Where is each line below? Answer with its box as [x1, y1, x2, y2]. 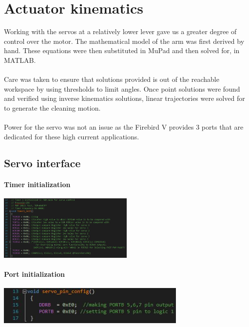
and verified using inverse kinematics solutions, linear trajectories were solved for [4, 93, 245, 103]
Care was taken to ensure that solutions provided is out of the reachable [4, 74, 219, 84]
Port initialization [4, 269, 65, 279]
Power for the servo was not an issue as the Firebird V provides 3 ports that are [4, 122, 244, 132]
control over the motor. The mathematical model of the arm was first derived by [4, 36, 245, 46]
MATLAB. [4, 55, 36, 65]
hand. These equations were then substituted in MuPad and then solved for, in [4, 45, 240, 56]
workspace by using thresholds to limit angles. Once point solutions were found [4, 83, 240, 94]
